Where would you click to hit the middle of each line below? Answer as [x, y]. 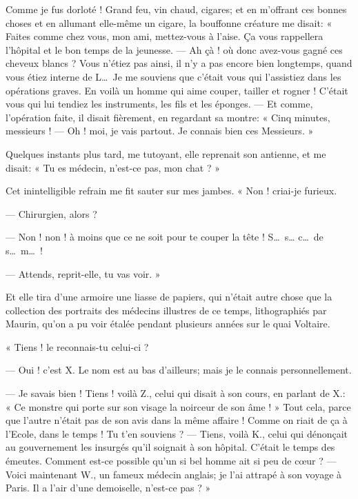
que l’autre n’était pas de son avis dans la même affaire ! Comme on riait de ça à [177, 420]
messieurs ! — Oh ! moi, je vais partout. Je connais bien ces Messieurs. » [160, 131]
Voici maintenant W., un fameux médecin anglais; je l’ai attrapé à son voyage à [174, 474]
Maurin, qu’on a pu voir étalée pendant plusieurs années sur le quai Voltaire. [168, 324]
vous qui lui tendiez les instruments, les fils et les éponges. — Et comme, [159, 104]
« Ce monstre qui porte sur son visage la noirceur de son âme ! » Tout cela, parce [178, 406]
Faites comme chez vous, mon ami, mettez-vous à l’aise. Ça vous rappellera [165, 36]
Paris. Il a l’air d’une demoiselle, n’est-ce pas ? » [108, 488]
